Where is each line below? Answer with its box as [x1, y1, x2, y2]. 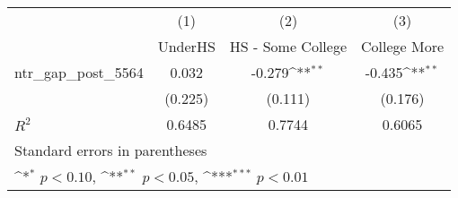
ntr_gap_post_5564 [14, 62, 144, 82]
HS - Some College [229, 36, 347, 56]
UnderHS [157, 36, 216, 56]
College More [361, 36, 445, 56]
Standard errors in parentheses [14, 140, 207, 160]
